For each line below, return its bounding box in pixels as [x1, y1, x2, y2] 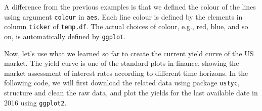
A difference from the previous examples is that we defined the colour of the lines [4, 2, 256, 12]
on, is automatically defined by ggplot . [4, 31, 126, 41]
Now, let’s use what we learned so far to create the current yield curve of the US [4, 48, 254, 58]
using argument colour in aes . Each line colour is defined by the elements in [4, 11, 243, 22]
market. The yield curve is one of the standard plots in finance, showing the [4, 58, 239, 68]
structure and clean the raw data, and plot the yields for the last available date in [4, 87, 258, 97]
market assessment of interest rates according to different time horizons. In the [4, 67, 248, 78]
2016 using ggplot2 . [4, 97, 67, 107]
